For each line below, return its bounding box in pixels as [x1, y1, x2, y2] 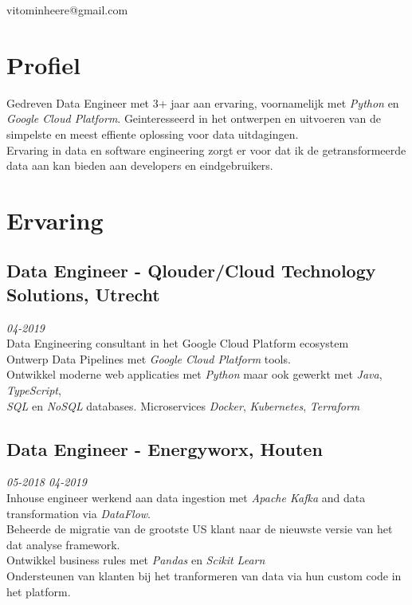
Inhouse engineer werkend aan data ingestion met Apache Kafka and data [6, 489, 366, 506]
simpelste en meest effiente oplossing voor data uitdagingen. [6, 125, 299, 142]
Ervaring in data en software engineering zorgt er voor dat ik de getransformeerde [6, 141, 406, 158]
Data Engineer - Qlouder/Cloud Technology [6, 258, 376, 283]
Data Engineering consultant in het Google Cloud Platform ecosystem [6, 335, 349, 352]
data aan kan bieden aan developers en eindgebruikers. [6, 157, 273, 174]
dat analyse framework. [6, 536, 120, 552]
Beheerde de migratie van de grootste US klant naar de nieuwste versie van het [6, 521, 393, 537]
